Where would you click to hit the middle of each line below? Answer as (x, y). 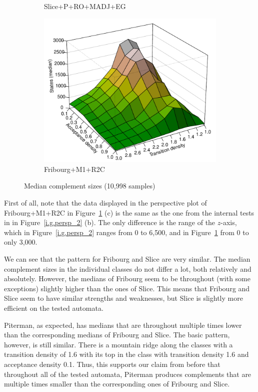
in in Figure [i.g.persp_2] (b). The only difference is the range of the (110, 222)
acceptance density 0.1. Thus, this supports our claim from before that (112, 364)
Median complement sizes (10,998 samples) (90, 186)
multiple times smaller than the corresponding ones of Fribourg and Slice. (117, 384)
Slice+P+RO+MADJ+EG (85, 6)
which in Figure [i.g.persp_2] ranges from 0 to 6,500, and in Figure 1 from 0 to (126, 232)
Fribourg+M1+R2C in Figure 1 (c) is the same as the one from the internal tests (129, 212)
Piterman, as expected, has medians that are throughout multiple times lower (123, 325)
